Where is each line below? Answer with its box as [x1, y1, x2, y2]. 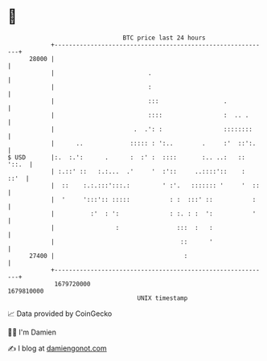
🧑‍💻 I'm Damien [7, 327, 57, 337]
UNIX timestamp [137, 293, 188, 302]
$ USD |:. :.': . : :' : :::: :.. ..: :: [7, 153, 246, 162]
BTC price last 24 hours [122, 34, 206, 42]
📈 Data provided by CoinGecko [7, 309, 113, 318]
